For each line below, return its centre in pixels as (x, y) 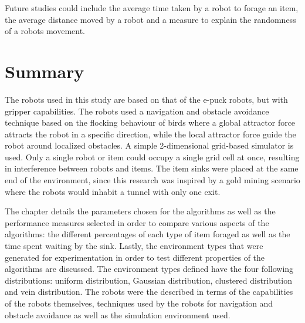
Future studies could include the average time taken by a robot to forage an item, (152, 8)
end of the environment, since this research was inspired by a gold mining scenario (152, 180)
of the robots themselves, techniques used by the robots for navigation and (139, 303)
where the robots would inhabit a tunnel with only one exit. (113, 191)
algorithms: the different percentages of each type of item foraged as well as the (148, 234)
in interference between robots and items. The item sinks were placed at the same (152, 168)
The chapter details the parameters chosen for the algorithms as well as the (140, 211)
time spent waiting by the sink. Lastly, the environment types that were (134, 246)
